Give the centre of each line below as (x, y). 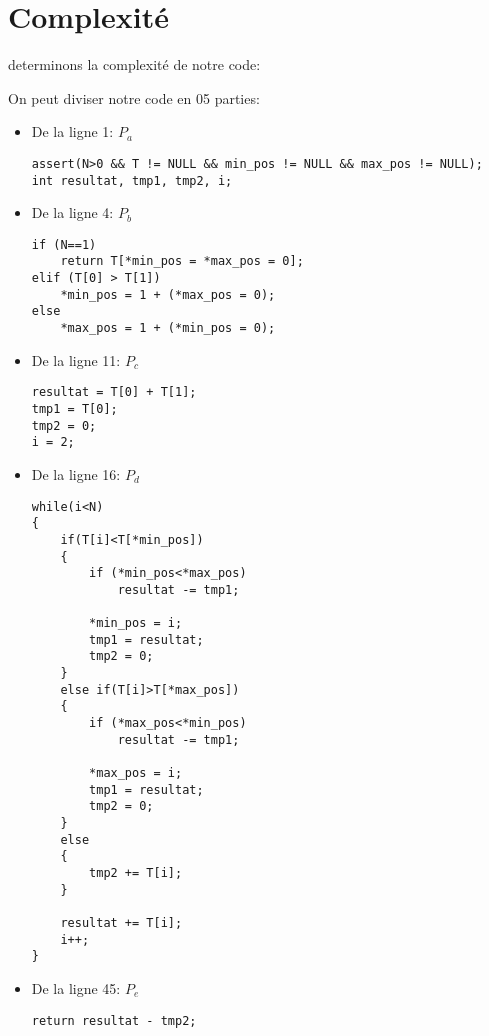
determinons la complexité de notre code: (134, 64)
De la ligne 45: (76, 987)
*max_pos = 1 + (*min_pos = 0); (168, 328)
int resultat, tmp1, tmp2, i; (132, 180)
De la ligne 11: (76, 359)
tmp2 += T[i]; (136, 873)
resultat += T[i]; (121, 922)
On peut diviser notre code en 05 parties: (134, 97)
